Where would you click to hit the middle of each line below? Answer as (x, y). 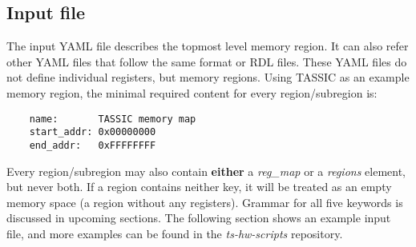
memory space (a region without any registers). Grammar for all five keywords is (205, 202)
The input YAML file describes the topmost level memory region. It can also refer (208, 46)
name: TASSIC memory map (113, 119)
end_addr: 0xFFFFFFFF (93, 145)
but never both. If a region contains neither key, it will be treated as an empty (199, 187)
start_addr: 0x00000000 (93, 132)
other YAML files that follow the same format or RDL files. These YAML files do (207, 61)
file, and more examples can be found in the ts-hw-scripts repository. (175, 233)
